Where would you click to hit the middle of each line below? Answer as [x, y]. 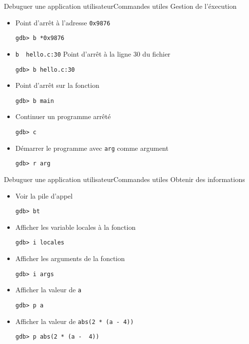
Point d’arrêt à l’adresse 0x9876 [63, 22]
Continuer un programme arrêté [63, 116]
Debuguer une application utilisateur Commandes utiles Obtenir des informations [124, 179]
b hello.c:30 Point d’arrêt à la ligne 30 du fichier [93, 53]
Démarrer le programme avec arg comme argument [92, 148]
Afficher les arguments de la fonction [70, 258]
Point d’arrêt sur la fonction [57, 85]
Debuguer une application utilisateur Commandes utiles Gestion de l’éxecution [120, 6]
